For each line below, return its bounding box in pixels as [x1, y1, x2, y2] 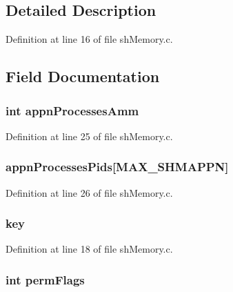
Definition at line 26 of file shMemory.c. [6, 185, 173, 199]
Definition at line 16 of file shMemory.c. [6, 32, 173, 46]
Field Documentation [6, 66, 160, 87]
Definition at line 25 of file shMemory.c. [6, 128, 173, 143]
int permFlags [6, 271, 85, 288]
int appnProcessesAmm [6, 101, 139, 119]
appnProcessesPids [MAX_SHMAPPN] [6, 158, 229, 175]
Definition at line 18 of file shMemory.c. [6, 242, 173, 256]
